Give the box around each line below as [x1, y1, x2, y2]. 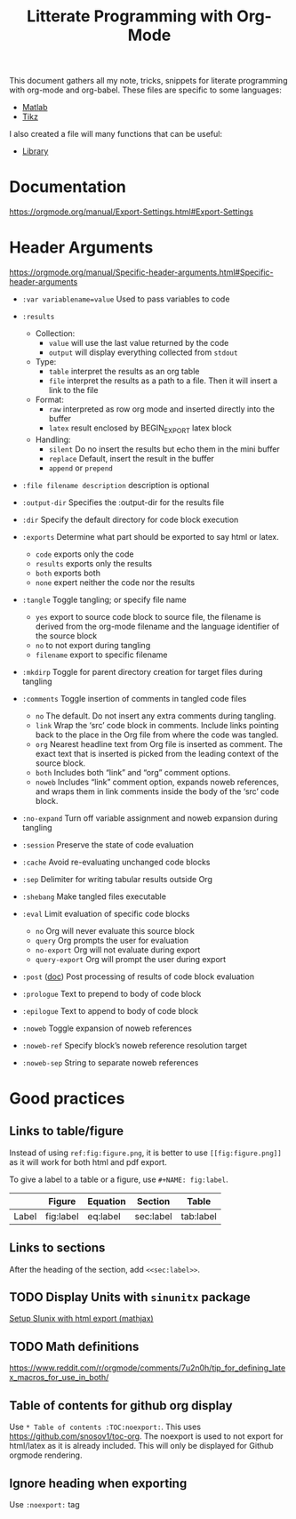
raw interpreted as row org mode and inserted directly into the [48, 404, 276, 414]
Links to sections [9, 1241, 106, 1256]
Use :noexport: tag [9, 1499, 80, 1509]
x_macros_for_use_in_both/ [9, 1372, 109, 1383]
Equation [87, 1194, 126, 1207]
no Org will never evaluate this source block [35, 925, 196, 936]
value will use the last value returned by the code [48, 338, 229, 349]
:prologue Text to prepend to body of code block [21, 988, 202, 999]
